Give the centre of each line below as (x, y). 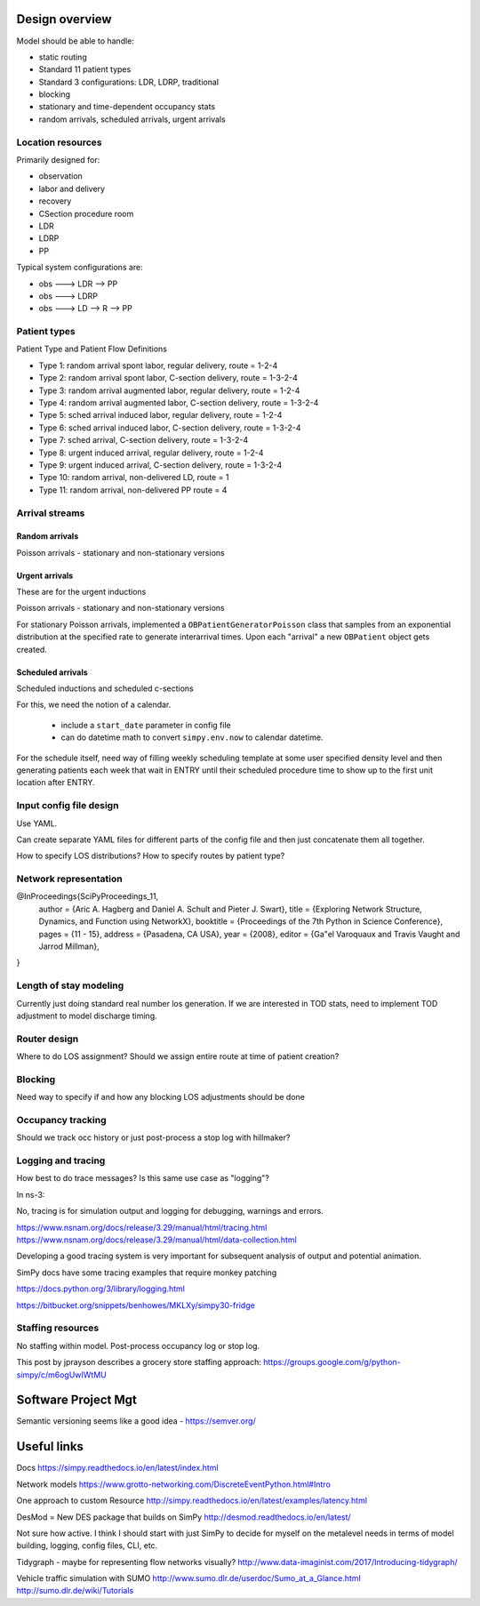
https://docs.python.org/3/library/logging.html (101, 1289)
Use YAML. (37, 823)
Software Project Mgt (77, 1400)
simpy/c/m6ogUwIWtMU (61, 1375)
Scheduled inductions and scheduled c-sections (105, 688)
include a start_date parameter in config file (146, 725)
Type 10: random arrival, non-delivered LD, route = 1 (134, 478)
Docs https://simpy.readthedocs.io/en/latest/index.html (117, 1468)
